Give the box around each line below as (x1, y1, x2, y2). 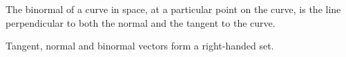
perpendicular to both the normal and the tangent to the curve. (6, 15, 276, 30)
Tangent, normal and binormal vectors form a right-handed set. (6, 38, 274, 53)
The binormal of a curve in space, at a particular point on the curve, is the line (6, 2, 341, 16)
